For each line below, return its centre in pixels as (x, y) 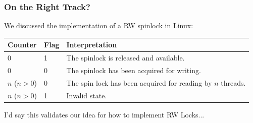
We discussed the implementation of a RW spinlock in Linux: (99, 25)
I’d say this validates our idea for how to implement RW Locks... (104, 114)
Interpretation (92, 45)
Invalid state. (87, 95)
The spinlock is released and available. (125, 58)
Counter (22, 45)
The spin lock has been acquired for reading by (139, 82)
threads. (233, 82)
